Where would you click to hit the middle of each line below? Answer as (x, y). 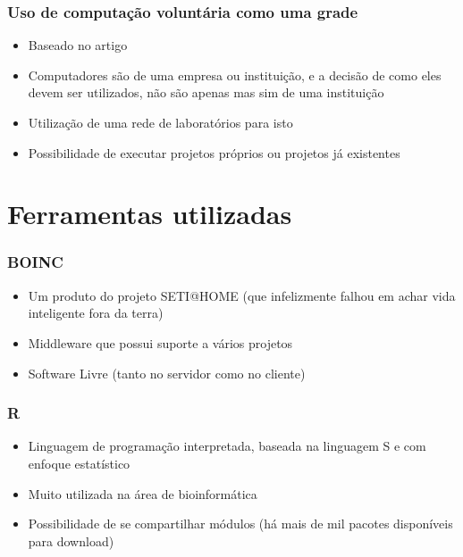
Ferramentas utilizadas (150, 214)
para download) (71, 540)
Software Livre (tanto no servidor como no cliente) (167, 373)
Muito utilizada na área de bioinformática (143, 493)
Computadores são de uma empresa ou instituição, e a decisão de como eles (235, 75)
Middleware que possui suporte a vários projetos (160, 342)
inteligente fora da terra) (96, 313)
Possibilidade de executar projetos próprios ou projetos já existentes (214, 152)
